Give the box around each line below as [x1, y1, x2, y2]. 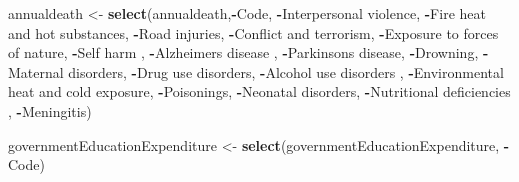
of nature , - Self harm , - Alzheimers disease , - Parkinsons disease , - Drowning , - [8, 42, 489, 63]
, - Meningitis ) [8, 100, 92, 121]
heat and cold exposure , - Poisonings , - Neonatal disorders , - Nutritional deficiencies [8, 81, 511, 102]
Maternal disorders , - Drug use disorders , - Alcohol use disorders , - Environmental [8, 61, 504, 82]
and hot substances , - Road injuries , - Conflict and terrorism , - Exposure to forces [8, 22, 499, 43]
